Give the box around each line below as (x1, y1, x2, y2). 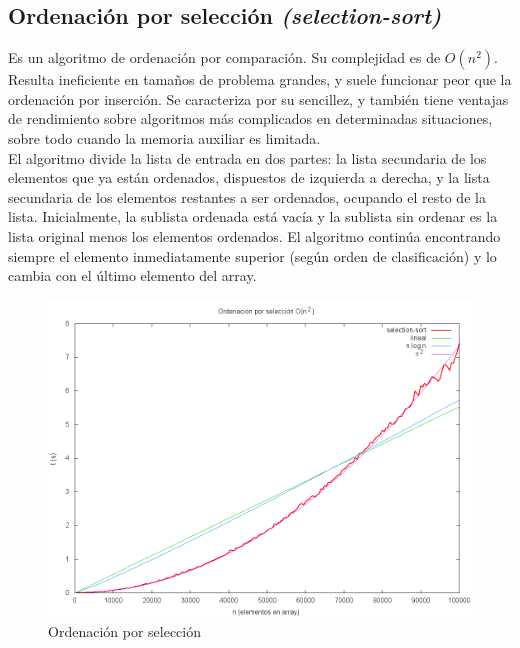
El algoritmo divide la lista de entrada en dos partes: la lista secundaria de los (8, 147, 487, 168)
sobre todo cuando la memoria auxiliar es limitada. (8, 127, 321, 148)
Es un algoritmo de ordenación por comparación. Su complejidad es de (8, 47, 441, 68)
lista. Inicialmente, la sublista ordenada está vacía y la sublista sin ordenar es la (8, 206, 498, 227)
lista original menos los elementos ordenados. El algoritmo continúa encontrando (8, 225, 501, 246)
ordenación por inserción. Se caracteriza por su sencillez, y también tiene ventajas (8, 88, 509, 109)
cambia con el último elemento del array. (8, 265, 257, 286)
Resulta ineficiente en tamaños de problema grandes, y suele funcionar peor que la (8, 69, 512, 90)
